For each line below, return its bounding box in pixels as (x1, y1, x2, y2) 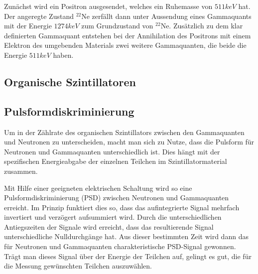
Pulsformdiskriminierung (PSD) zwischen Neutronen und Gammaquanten (4, 192, 229, 203)
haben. (53, 49, 74, 60)
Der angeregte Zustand (4, 10, 74, 21)
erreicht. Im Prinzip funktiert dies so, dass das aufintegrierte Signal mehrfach (4, 202, 240, 212)
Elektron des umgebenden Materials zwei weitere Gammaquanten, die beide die (4, 40, 247, 50)
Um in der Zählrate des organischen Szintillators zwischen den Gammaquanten (4, 127, 245, 137)
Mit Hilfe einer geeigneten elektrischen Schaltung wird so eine (4, 182, 192, 193)
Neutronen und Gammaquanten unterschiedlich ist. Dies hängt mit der (4, 146, 220, 156)
